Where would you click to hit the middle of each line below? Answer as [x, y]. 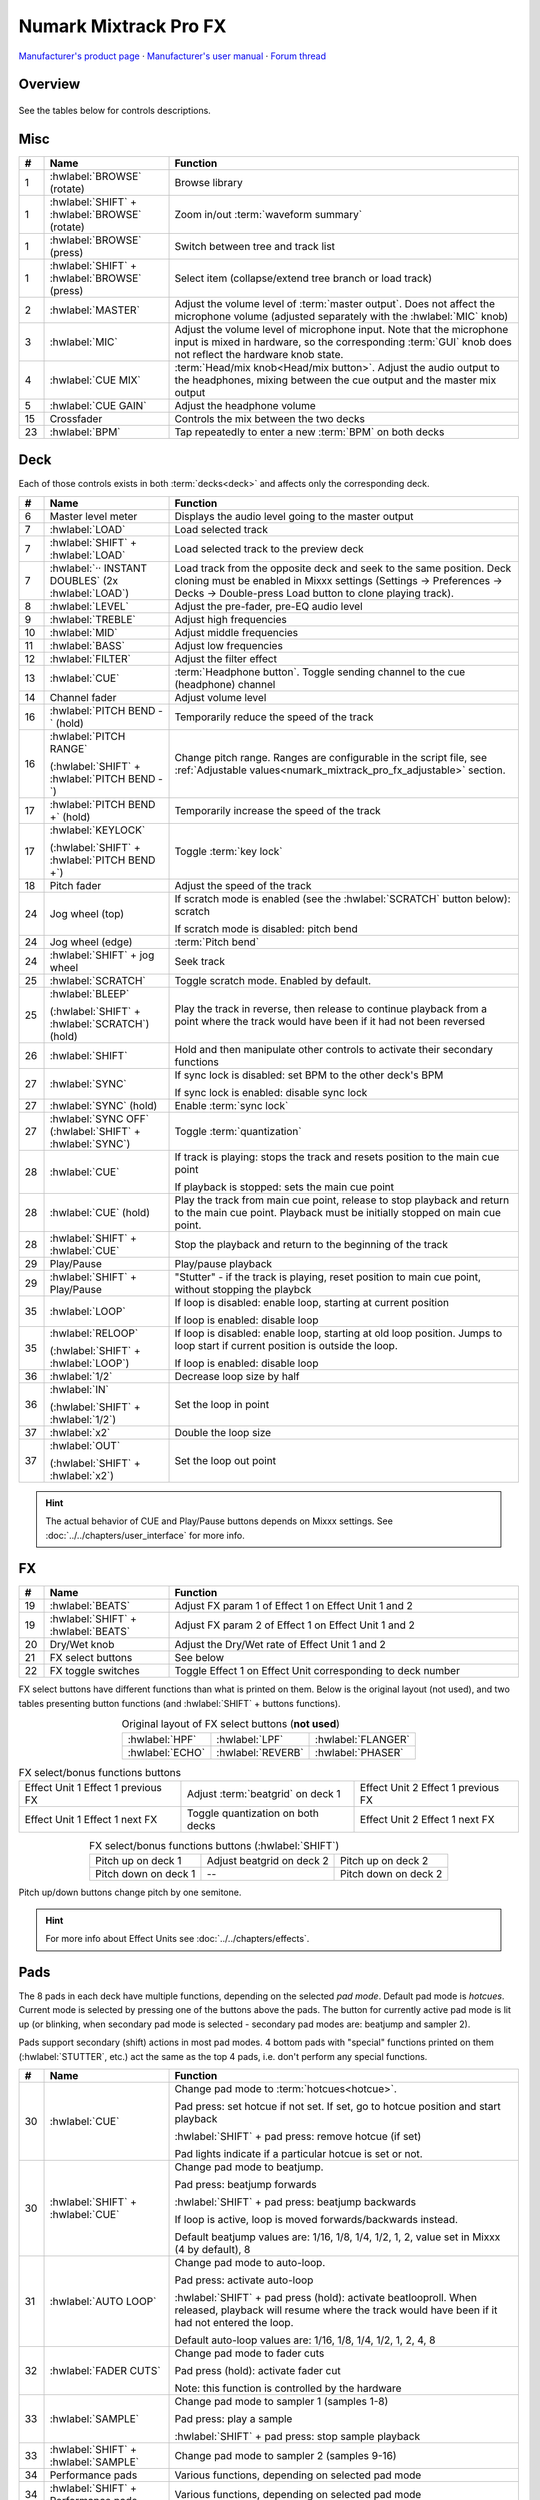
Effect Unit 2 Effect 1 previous [430, 1787]
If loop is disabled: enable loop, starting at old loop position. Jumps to [338, 1333]
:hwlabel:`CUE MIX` [95, 380]
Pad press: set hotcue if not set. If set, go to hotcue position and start [337, 2106]
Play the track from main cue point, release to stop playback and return [342, 1200]
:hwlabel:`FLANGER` [362, 1739]
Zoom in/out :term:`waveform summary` [268, 214]
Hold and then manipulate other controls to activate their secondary [334, 1049]
